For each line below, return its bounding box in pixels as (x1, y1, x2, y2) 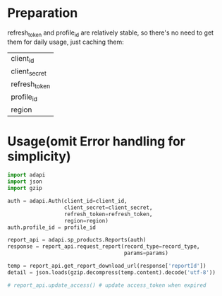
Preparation (7, 5, 78, 21)
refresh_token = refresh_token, (63, 211, 153, 218)
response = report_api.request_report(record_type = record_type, (7, 243, 200, 250)
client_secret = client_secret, (63, 203, 153, 211)
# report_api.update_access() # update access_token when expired (7, 281, 206, 289)
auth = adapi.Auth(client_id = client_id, (7, 198, 128, 205)
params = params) (123, 249, 169, 257)
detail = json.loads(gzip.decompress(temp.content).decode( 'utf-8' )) (7, 268, 216, 276)
